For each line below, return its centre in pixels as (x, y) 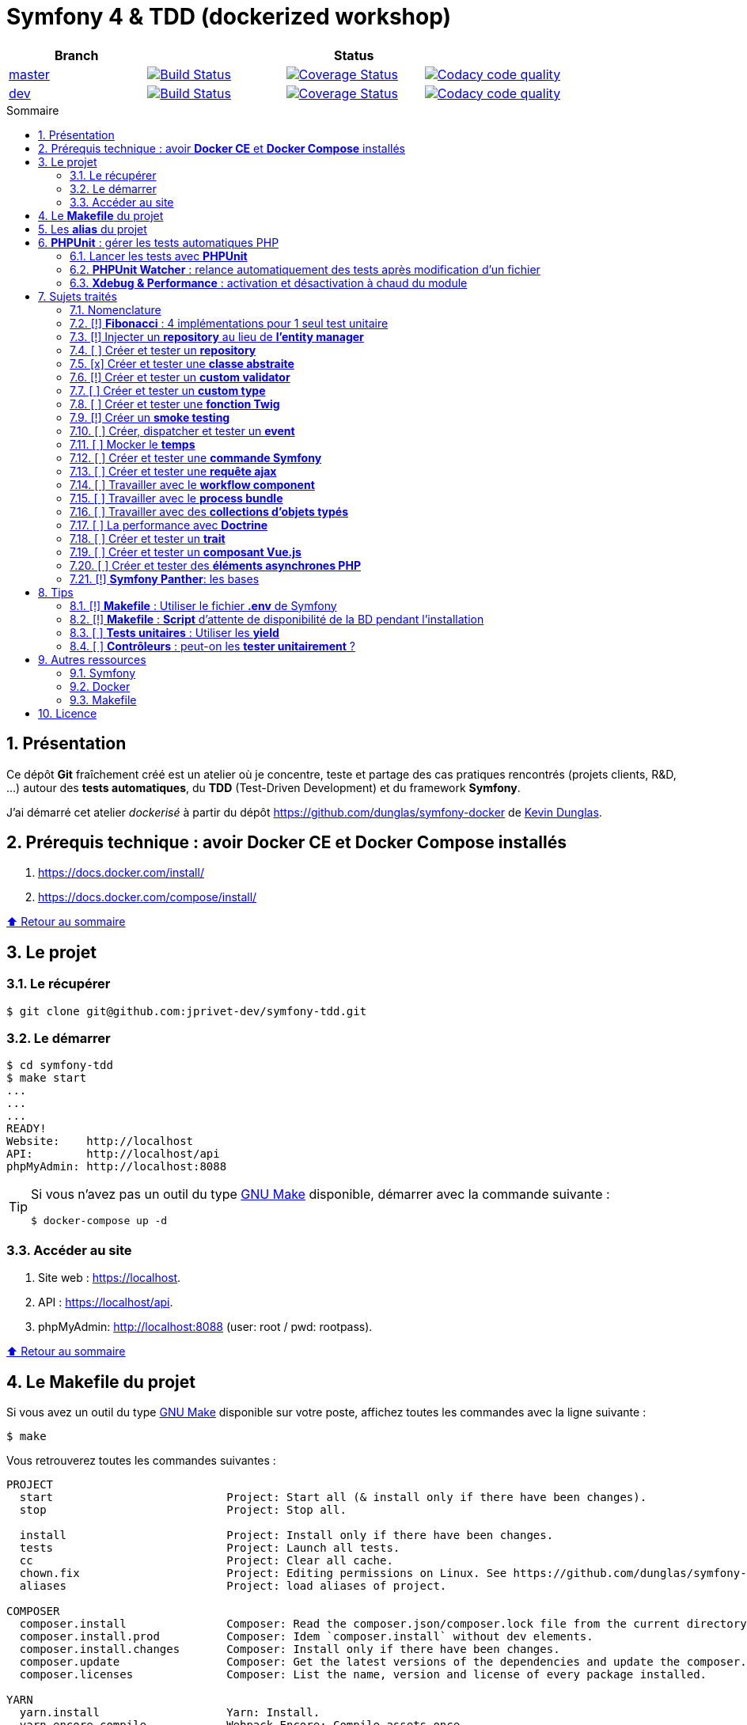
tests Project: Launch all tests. (210, 1548)
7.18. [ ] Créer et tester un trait (148, 538)
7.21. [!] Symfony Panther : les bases (165, 578)
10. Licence (68, 713)
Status (354, 55)
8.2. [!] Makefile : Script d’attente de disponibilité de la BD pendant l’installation (277, 619)
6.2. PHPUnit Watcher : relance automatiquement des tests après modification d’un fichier (305, 269)
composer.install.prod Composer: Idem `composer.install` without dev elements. (306, 1636)
